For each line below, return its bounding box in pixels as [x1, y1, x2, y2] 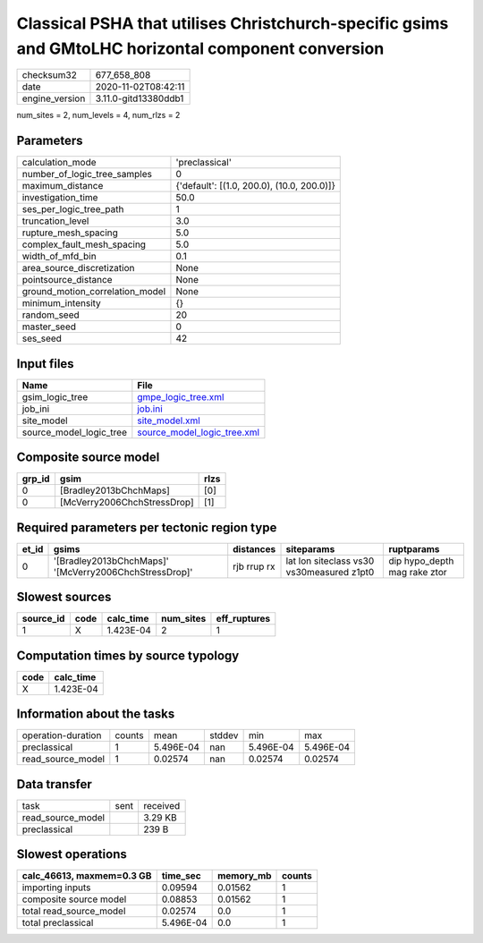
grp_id [21, 472, 50, 485]
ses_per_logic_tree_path [21, 203, 124, 216]
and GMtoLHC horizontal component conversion [16, 38, 385, 58]
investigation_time [21, 191, 98, 204]
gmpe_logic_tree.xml [137, 390, 225, 403]
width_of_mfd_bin [21, 251, 97, 263]
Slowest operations [16, 846, 127, 862]
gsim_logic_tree [21, 390, 89, 403]
